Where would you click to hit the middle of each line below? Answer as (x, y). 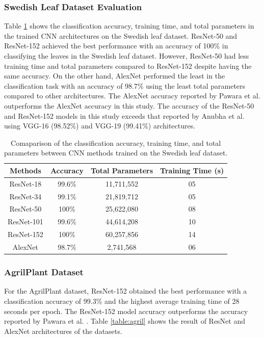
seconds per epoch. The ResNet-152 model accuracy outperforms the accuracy (126, 311)
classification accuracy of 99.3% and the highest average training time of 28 (122, 301)
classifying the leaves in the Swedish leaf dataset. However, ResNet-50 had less (127, 56)
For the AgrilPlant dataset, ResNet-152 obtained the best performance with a (126, 291)
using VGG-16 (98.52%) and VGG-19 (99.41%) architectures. (100, 126)
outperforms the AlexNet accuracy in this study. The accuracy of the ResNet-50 (129, 105)
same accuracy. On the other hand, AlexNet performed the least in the (115, 76)
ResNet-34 (25, 196)
